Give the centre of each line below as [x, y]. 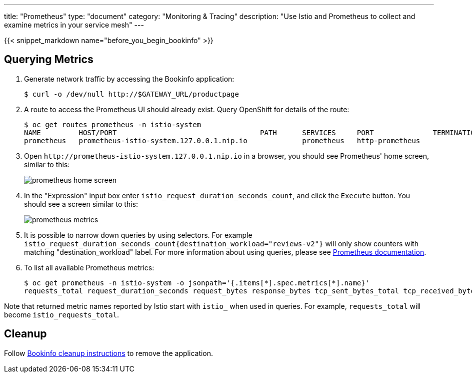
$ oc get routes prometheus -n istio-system [113, 124]
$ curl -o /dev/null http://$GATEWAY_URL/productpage [131, 94]
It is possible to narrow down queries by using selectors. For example [138, 235]
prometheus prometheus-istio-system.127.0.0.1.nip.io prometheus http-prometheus [222, 140]
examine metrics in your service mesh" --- [74, 25]
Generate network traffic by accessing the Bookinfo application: [129, 79]
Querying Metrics [49, 60]
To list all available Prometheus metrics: [89, 267]
